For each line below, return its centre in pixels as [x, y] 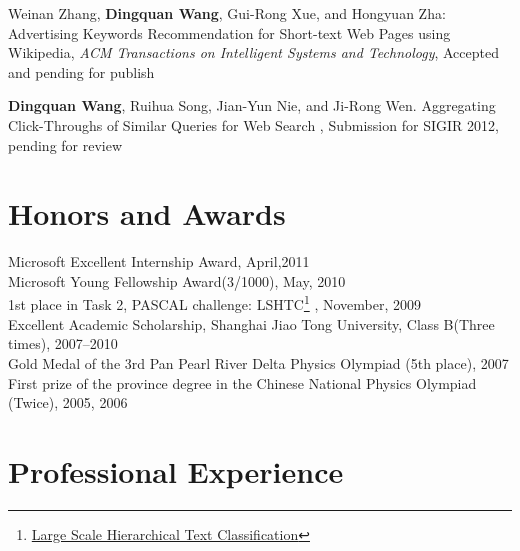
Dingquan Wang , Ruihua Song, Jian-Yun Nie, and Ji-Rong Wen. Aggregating [252, 105]
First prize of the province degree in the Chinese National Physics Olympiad [242, 382]
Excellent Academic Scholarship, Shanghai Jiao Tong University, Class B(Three [251, 323]
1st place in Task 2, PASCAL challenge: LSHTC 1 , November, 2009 [214, 303]
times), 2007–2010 [63, 343]
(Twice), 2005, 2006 [68, 402]
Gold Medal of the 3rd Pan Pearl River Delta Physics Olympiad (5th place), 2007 [258, 362]
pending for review [65, 144]
